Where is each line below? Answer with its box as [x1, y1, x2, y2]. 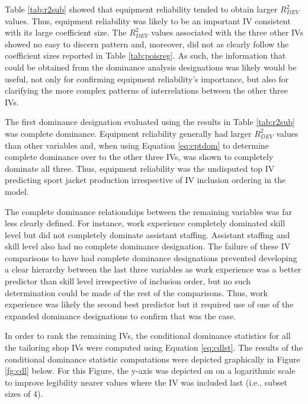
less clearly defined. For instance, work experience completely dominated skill [5, 217, 285, 229]
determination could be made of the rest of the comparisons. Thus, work [5, 286, 268, 299]
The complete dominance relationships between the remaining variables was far [5, 205, 292, 217]
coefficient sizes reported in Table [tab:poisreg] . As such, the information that [5, 49, 286, 62]
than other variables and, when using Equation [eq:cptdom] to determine [5, 139, 269, 151]
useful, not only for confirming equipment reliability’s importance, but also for [5, 72, 289, 85]
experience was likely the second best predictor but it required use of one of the [5, 298, 294, 310]
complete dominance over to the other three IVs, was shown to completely [5, 150, 274, 163]
